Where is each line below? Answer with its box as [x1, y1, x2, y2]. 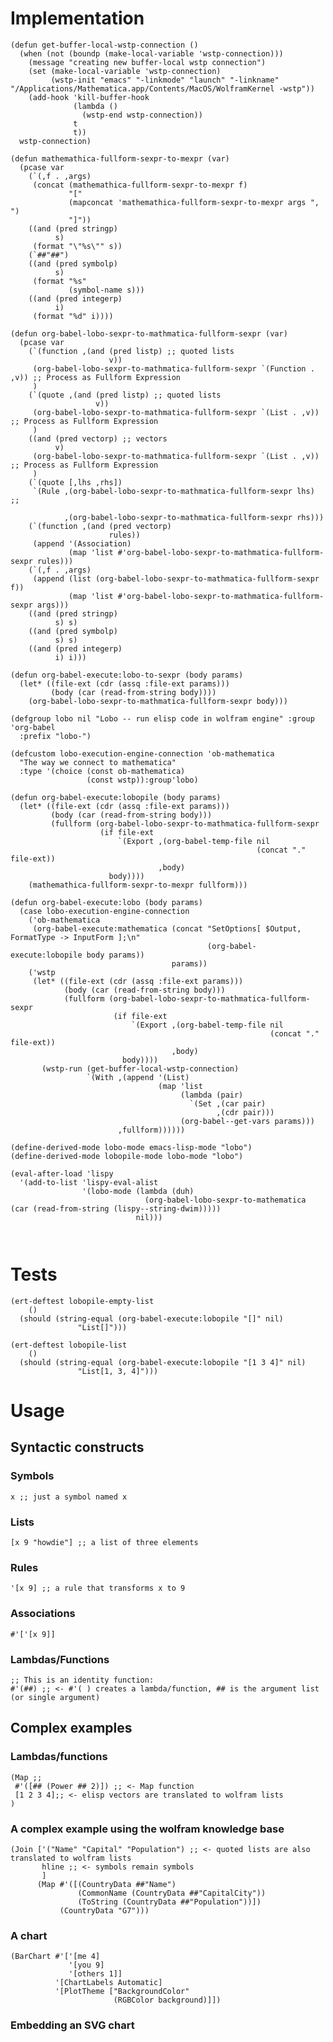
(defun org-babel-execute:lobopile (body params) [10, 792, 222, 802]
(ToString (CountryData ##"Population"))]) [77, 1897, 262, 1907]
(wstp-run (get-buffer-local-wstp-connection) [41, 1063, 240, 1074]
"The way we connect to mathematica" [19, 757, 177, 767]
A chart [10, 1928, 48, 1942]
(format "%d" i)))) [32, 311, 114, 321]
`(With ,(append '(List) [86, 1072, 190, 1082]
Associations [10, 1607, 76, 1621]
